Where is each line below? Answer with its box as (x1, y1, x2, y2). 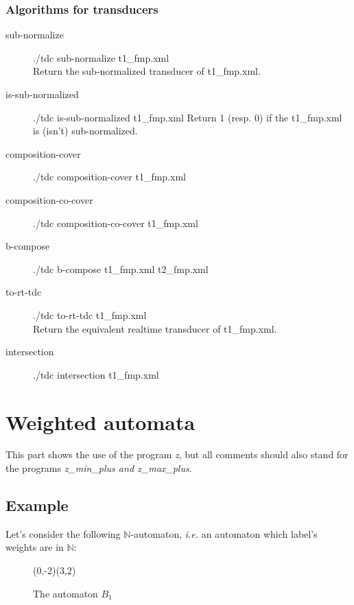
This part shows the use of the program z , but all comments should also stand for (5, 447, 349, 462)
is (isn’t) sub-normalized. (33, 123, 138, 138)
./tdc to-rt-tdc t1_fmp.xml (33, 307, 147, 322)
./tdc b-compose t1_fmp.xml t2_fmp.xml (33, 261, 209, 276)
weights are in (5, 540, 64, 554)
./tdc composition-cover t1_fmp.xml (33, 169, 186, 184)
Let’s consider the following (5, 526, 121, 541)
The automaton (33, 586, 98, 600)
